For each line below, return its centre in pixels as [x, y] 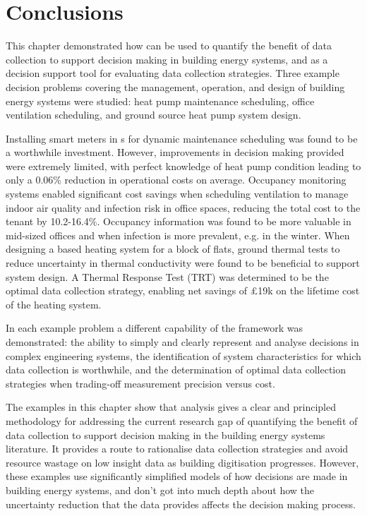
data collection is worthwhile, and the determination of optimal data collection [176, 370]
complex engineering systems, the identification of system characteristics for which [183, 355]
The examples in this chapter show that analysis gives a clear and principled [171, 407]
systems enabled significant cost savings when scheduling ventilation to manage [177, 194]
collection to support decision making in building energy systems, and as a [167, 59]
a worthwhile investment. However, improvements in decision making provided [175, 152]
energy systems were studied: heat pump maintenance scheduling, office [160, 101]
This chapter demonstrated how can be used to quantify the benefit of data [169, 46]
